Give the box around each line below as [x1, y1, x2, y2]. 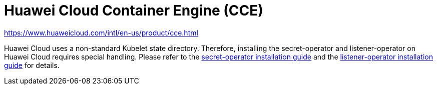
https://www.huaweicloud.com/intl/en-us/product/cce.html [4, 28, 198, 37]
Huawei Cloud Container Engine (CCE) [4, 2, 263, 19]
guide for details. [4, 60, 60, 69]
